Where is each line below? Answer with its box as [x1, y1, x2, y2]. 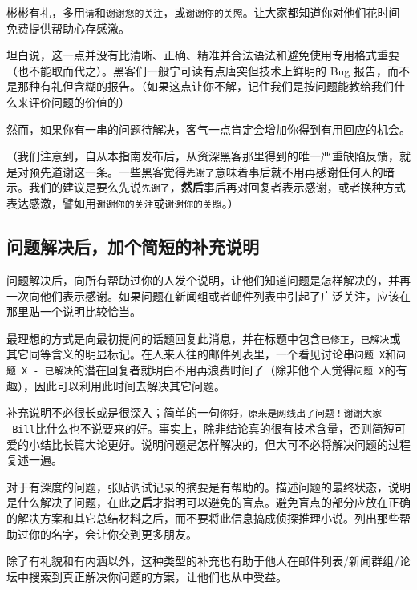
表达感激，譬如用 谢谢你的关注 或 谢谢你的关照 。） [6, 195, 239, 212]
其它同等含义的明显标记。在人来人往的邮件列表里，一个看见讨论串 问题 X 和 [6, 346, 397, 362]
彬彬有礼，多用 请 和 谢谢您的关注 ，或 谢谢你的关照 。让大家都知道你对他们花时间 [6, 4, 400, 20]
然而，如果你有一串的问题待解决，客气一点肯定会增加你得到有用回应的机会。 [6, 120, 411, 137]
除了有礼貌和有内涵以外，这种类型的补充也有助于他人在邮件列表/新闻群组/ [6, 552, 399, 569]
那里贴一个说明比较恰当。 [6, 303, 141, 320]
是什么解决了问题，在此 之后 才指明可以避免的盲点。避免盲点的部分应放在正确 [6, 494, 411, 511]
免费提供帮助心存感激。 [6, 19, 130, 36]
